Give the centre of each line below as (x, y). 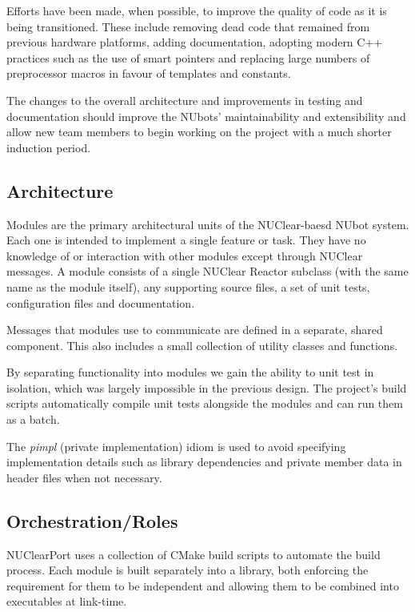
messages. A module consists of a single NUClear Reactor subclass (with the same (207, 271)
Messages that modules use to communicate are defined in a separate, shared (195, 330)
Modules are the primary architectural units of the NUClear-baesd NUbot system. (208, 224)
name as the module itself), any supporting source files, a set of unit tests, (188, 286)
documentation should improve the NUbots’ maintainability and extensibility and (206, 116)
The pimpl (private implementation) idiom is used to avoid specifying (176, 446)
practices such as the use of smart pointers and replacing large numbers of (188, 57)
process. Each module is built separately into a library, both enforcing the (188, 570)
